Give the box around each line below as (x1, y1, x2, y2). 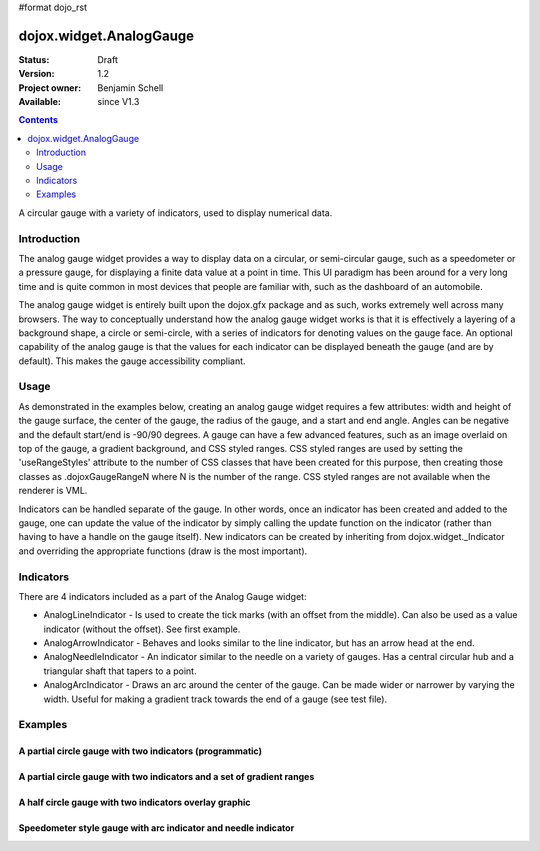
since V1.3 (97, 96, 140, 108)
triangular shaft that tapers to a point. (43, 665, 197, 677)
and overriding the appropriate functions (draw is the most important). (18, 545, 308, 557)
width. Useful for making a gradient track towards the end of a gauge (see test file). (43, 693, 388, 705)
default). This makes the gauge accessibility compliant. (18, 355, 246, 367)
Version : (18, 68, 55, 80)
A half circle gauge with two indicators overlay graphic (18, 796, 251, 809)
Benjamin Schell (97, 81, 164, 94)
